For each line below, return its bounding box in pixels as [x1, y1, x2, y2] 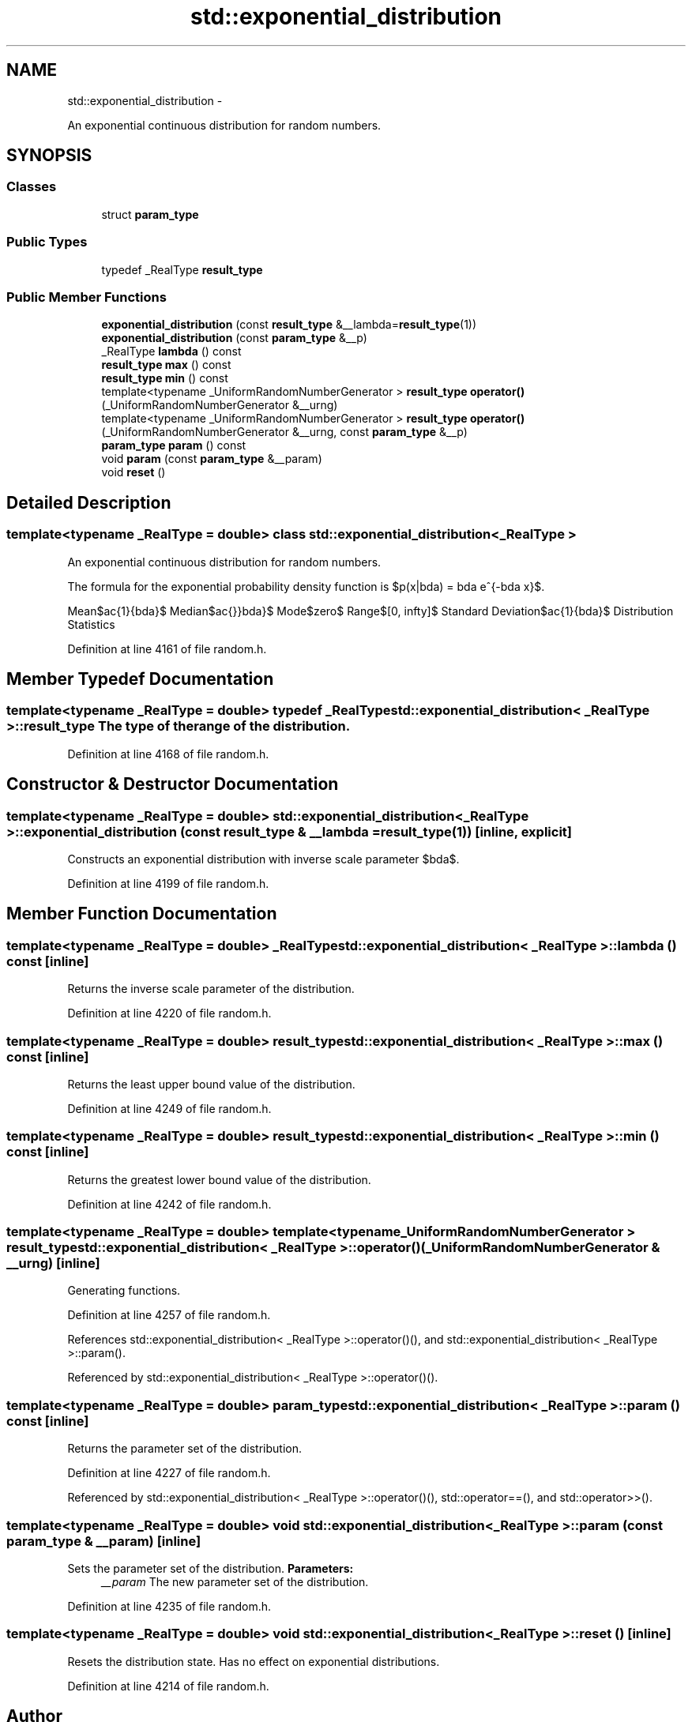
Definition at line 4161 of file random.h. [67, 641, 267, 656]
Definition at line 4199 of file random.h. [67, 876, 269, 890]
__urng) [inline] [6, 1255, 100, 1272]
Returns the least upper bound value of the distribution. [67, 1077, 355, 1091]
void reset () [101, 465, 166, 479]
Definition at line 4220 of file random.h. [67, 1006, 272, 1021]
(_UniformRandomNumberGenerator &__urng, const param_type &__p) [101, 425, 468, 439]
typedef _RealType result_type [101, 262, 263, 276]
